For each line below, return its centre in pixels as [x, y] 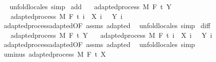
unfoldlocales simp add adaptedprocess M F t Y [91, 6]
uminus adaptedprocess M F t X [55, 54]
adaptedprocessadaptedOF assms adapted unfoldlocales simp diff [107, 25]
